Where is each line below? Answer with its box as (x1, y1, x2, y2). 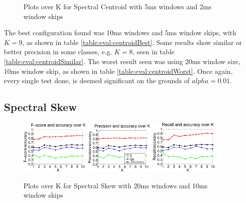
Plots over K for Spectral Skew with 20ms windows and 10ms (23, 180, 208, 190)
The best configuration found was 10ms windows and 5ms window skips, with (4, 27, 237, 38)
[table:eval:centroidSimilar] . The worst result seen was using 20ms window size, (4, 56, 241, 66)
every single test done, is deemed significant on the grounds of (4, 75, 190, 86)
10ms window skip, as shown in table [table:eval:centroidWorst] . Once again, (4, 66, 233, 76)
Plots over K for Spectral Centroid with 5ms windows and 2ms (23, 1, 212, 11)
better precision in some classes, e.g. (4, 46, 112, 57)
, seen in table (133, 46, 175, 57)
